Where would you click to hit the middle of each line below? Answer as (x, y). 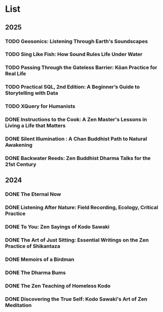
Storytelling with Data (32, 93)
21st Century (21, 164)
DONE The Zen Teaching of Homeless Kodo (58, 285)
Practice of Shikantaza (33, 246)
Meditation (18, 305)
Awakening (19, 145)
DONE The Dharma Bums (36, 273)
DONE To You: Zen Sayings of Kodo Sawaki (57, 227)
